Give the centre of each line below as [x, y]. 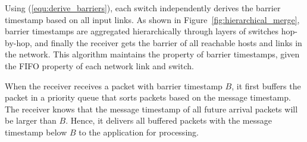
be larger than [31, 120]
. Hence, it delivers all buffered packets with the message [169, 120]
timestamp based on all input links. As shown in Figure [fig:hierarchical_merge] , [152, 19]
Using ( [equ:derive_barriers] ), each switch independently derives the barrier [143, 8]
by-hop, [18, 42]
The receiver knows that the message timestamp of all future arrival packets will [151, 109]
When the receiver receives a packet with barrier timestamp [114, 85]
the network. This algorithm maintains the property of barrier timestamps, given [152, 54]
